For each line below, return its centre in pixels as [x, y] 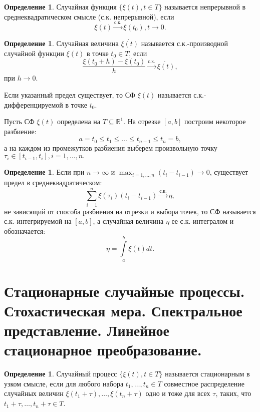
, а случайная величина [128, 221]
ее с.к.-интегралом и [203, 221]
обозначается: [25, 231]
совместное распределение [204, 383]
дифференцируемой [34, 104]
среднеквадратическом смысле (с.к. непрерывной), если [89, 16]
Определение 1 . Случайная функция [60, 7]
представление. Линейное [87, 330]
